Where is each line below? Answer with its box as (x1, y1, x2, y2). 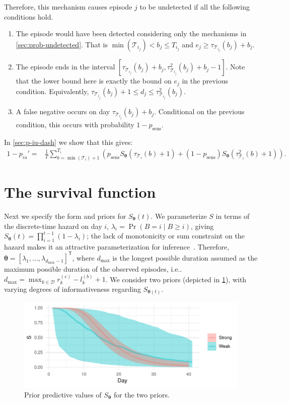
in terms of (215, 210, 250, 221)
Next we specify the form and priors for (4, 210, 126, 221)
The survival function (4, 181, 156, 202)
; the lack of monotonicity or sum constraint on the (87, 230, 245, 241)
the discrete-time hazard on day (4, 220, 102, 231)
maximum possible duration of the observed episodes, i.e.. (4, 263, 182, 274)
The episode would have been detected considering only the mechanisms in (16, 28, 247, 39)
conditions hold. (4, 11, 53, 22)
